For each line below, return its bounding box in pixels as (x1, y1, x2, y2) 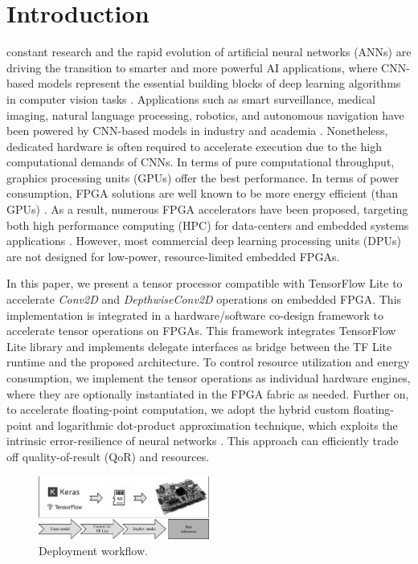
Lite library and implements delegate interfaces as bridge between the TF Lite (6, 337, 392, 354)
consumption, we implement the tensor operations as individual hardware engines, (6, 370, 411, 386)
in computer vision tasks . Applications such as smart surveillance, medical (6, 90, 375, 107)
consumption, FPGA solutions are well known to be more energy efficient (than (6, 185, 398, 202)
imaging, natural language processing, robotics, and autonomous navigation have (6, 106, 404, 123)
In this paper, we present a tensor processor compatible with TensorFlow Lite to (6, 275, 403, 292)
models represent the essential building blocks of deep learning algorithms (37, 75, 401, 92)
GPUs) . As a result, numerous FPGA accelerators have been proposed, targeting (6, 201, 408, 218)
